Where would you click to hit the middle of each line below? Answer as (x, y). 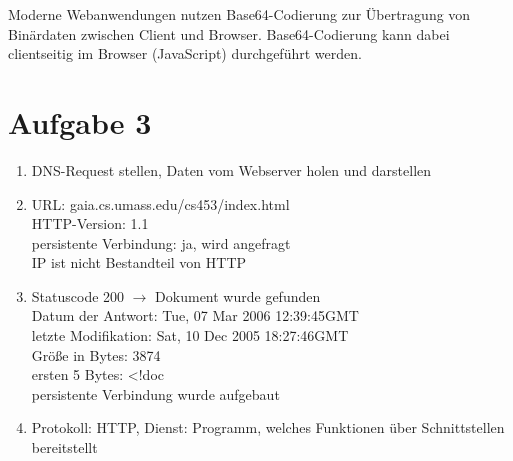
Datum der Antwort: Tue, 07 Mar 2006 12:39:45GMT (195, 315)
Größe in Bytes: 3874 (96, 354)
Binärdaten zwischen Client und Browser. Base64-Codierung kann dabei (229, 33)
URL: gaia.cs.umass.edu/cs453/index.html (160, 203)
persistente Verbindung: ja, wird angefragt (161, 242)
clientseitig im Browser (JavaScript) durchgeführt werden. (185, 53)
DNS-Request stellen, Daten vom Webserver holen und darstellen (231, 169)
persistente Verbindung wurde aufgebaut (155, 393)
